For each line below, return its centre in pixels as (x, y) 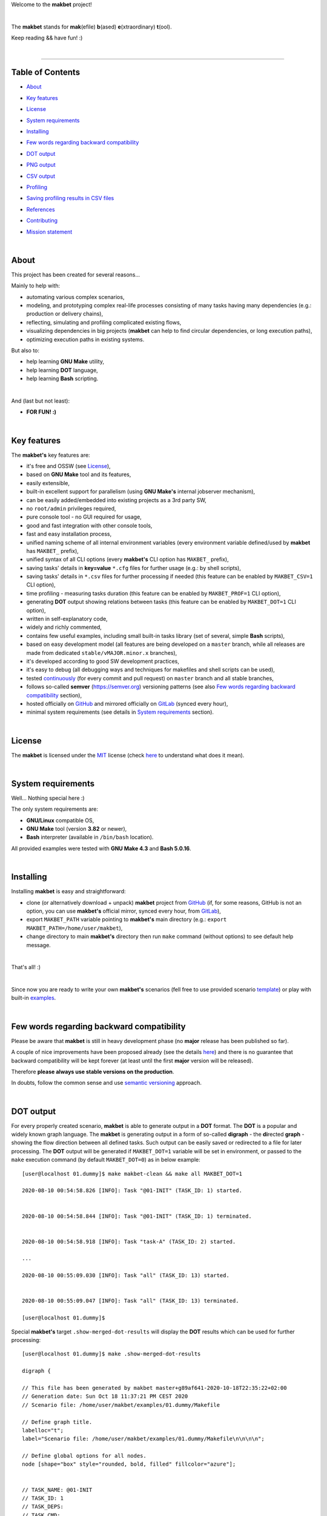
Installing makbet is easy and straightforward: (68, 891)
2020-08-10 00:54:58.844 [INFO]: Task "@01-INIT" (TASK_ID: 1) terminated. (137, 1216)
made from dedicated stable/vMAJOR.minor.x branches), (102, 652)
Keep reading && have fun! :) (47, 38)
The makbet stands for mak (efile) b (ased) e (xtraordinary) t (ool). (91, 27)
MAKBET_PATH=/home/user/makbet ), (74, 928)
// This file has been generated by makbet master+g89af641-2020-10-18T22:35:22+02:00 (154, 1388)
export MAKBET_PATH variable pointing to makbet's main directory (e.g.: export (127, 919)
